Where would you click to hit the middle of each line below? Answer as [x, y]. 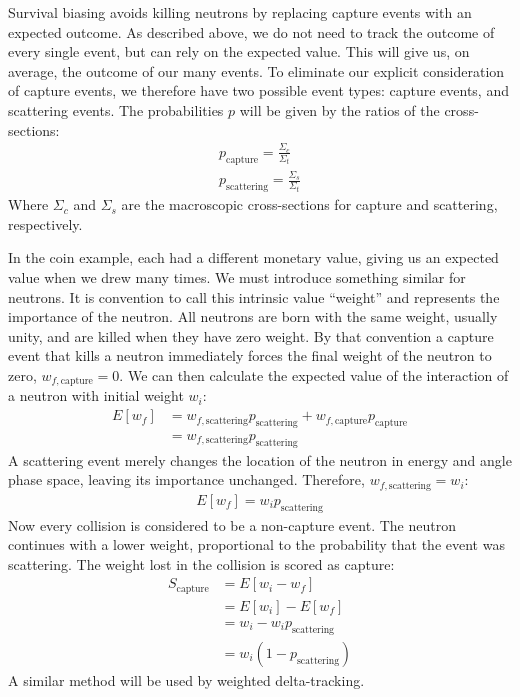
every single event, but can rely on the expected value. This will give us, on [239, 51]
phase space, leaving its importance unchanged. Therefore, [186, 479]
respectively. [45, 223]
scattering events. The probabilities [116, 109]
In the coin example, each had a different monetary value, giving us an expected [253, 257]
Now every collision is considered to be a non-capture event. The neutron [232, 524]
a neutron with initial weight [96, 395]
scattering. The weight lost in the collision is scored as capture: [201, 563]
